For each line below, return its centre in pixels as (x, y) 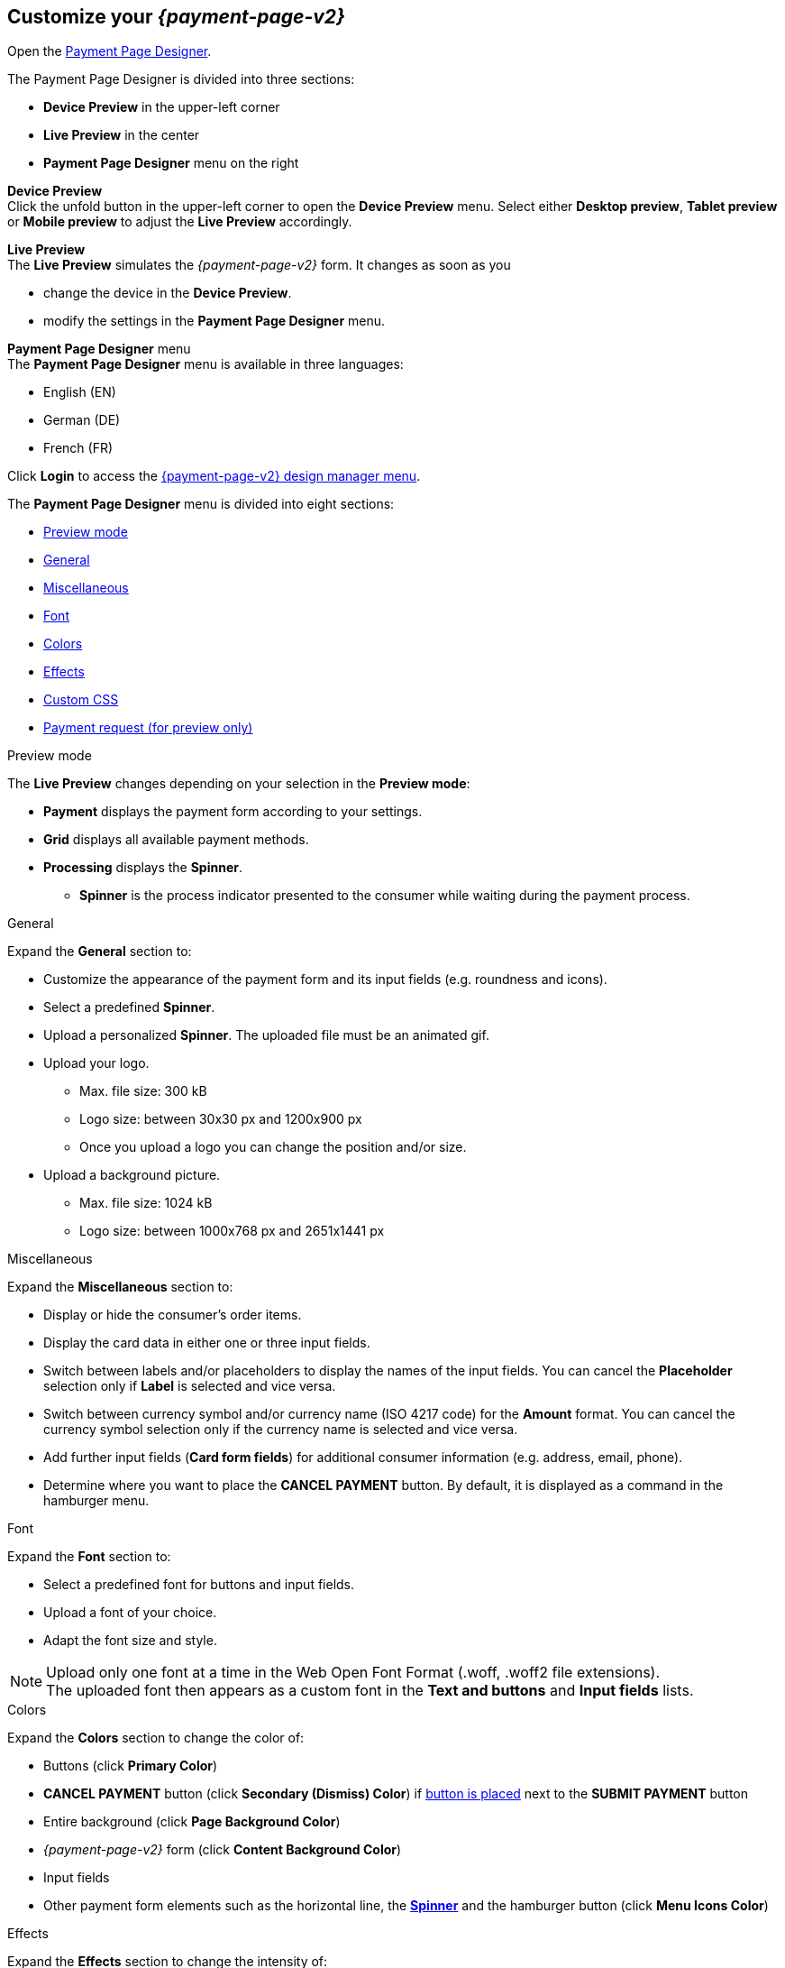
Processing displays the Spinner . (143, 868)
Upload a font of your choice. (130, 1613)
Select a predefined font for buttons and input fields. (199, 1585)
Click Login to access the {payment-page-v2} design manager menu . (214, 476)
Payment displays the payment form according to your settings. (233, 812)
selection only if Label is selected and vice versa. (190, 1386)
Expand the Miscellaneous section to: (120, 1287)
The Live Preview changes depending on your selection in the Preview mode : (239, 784)
